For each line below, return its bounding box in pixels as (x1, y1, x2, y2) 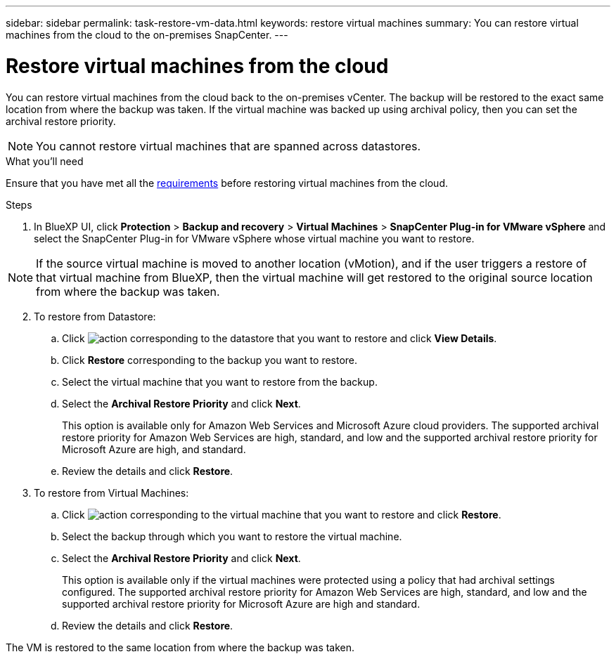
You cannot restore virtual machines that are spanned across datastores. (36, 138, 421, 153)
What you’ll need (6, 155, 84, 167)
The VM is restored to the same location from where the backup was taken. (6, 641, 355, 653)
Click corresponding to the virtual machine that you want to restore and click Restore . (62, 508, 501, 521)
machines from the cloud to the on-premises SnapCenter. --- (6, 29, 288, 41)
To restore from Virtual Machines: (34, 486, 189, 499)
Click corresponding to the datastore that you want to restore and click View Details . (62, 332, 497, 344)
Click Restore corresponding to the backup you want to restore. (62, 353, 358, 366)
